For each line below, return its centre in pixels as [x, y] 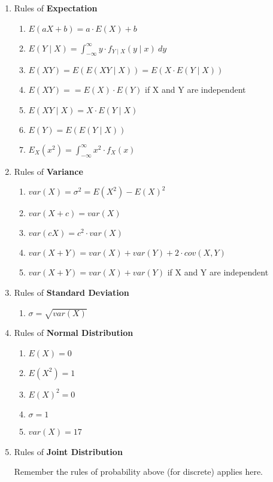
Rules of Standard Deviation [72, 292]
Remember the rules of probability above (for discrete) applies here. [139, 472]
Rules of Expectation [56, 8]
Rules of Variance [48, 171]
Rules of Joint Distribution [68, 451]
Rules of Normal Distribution [74, 333]
